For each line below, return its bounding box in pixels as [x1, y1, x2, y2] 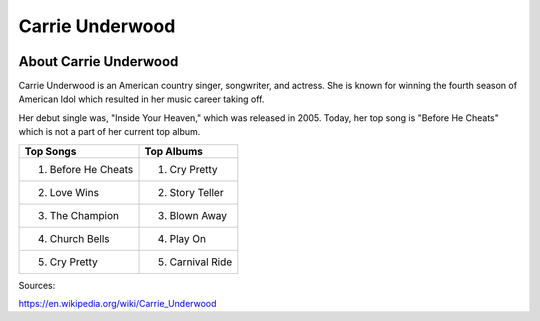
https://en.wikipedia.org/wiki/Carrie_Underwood [18, 298, 217, 310]
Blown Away [169, 208, 227, 222]
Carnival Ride [169, 255, 233, 269]
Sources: [18, 279, 56, 291]
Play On [169, 231, 207, 245]
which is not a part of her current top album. [18, 126, 201, 138]
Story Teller [169, 185, 224, 199]
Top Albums [144, 144, 204, 158]
